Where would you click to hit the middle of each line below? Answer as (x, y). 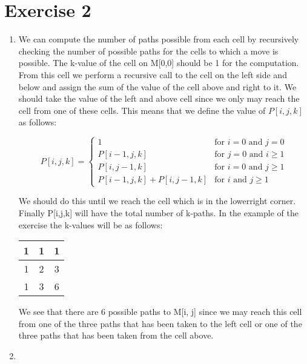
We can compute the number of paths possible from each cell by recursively (159, 39)
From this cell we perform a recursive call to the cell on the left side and (153, 74)
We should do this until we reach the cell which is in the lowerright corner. (157, 201)
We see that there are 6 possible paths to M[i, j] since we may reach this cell (160, 312)
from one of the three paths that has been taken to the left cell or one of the (160, 323)
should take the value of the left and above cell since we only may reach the (159, 98)
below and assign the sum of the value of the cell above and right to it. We (157, 86)
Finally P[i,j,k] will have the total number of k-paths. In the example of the (158, 213)
